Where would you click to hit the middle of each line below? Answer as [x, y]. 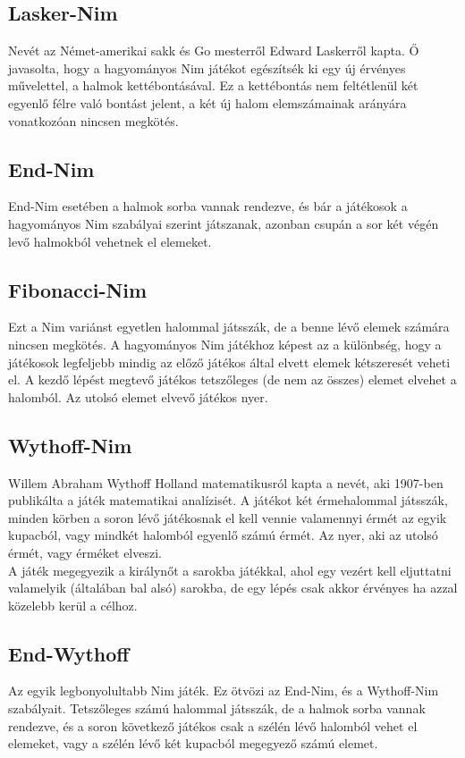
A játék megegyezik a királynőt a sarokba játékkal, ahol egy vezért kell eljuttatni [230, 570]
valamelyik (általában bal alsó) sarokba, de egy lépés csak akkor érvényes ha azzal [233, 588]
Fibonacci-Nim [78, 289]
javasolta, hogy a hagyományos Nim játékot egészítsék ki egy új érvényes [207, 67]
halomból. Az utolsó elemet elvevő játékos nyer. [138, 396]
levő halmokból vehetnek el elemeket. [110, 241]
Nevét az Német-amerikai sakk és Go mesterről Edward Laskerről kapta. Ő [214, 51]
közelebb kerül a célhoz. [73, 605]
